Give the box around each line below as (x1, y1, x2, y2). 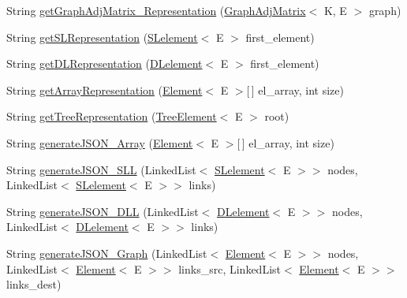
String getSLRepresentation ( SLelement (6, 28, 198, 45)
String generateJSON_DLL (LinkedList (6, 203, 199, 219)
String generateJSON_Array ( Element (6, 134, 193, 151)
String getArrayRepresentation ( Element (6, 81, 203, 98)
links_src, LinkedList (178, 260, 281, 277)
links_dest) (6, 276, 62, 292)
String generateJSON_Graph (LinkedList (6, 244, 207, 261)
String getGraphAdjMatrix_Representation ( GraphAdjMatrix (6, 2, 306, 18)
